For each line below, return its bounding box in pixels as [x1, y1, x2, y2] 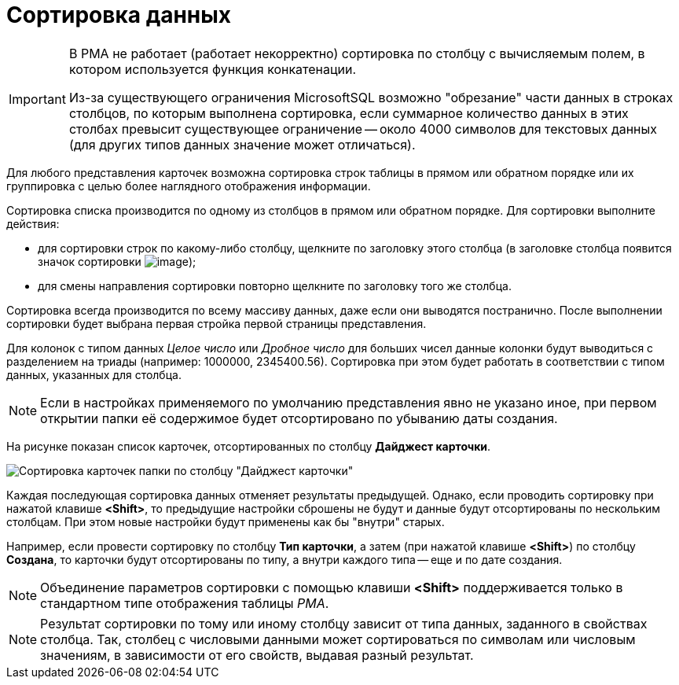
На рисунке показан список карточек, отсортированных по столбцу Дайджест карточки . [6, 439, 491, 453]
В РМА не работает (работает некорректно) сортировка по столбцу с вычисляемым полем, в [68, 45, 645, 61]
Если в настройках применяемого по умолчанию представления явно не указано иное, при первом [40, 394, 657, 411]
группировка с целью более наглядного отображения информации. [6, 179, 371, 193]
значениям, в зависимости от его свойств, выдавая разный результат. [40, 646, 474, 663]
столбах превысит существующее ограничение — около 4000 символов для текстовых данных [68, 120, 658, 137]
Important [9, 90, 66, 107]
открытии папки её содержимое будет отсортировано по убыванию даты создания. [40, 410, 558, 426]
